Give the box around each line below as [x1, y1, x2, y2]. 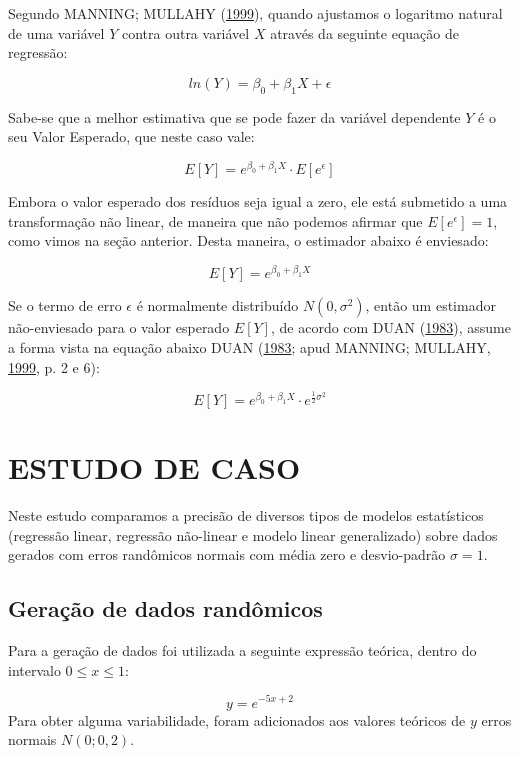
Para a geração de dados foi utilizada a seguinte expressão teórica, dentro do [8, 640, 477, 661]
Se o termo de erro [8, 295, 122, 316]
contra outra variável [121, 22, 250, 43]
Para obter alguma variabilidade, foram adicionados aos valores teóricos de [8, 709, 466, 730]
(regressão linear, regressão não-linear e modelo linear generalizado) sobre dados [8, 524, 498, 545]
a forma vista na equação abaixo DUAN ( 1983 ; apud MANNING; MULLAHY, [8, 337, 491, 358]
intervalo [8, 659, 61, 680]
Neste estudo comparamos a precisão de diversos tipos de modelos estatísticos [8, 505, 484, 526]
